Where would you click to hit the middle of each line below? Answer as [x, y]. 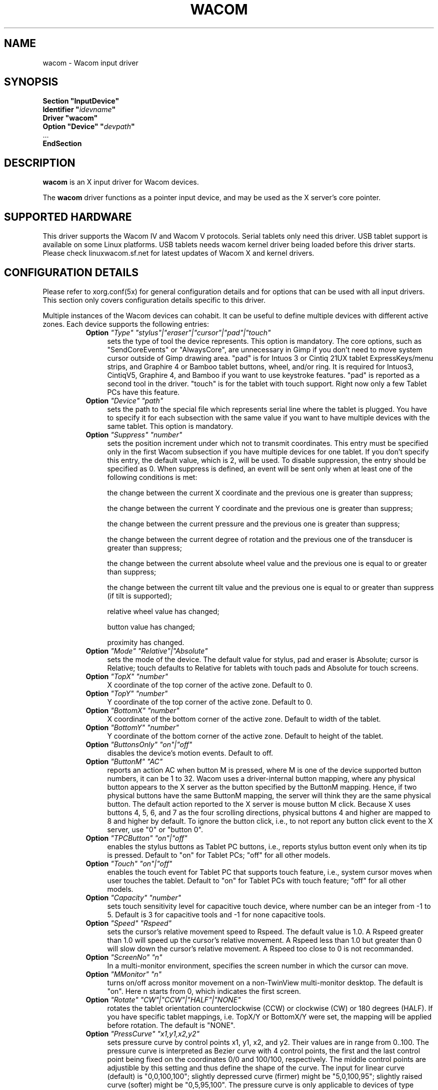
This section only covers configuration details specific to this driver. [154, 300]
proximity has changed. [146, 642]
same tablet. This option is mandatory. [170, 426]
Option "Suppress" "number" [134, 434]
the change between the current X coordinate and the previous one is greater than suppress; [260, 492]
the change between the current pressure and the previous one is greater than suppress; [253, 523]
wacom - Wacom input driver [90, 63]
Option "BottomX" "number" [132, 710]
